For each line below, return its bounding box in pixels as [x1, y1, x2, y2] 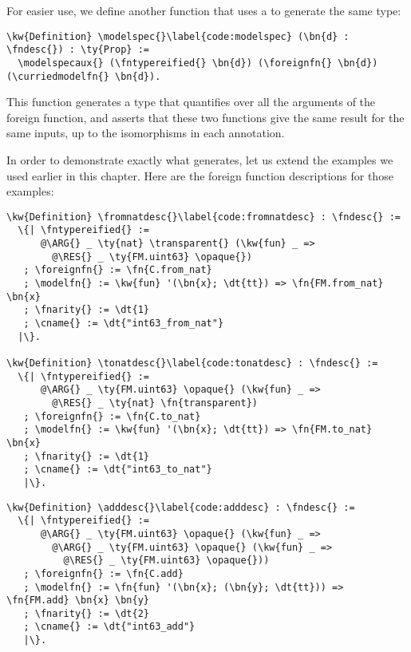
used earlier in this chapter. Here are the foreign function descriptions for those [6, 167, 393, 184]
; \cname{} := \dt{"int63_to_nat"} [23, 464, 212, 476]
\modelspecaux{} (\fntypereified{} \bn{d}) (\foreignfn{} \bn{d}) [18, 57, 378, 69]
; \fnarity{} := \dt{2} [23, 607, 149, 619]
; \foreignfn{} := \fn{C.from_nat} [23, 264, 212, 276]
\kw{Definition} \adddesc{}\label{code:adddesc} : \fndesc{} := [6, 501, 355, 513]
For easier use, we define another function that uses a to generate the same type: [6, 2, 401, 18]
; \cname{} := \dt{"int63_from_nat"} [23, 318, 224, 330]
